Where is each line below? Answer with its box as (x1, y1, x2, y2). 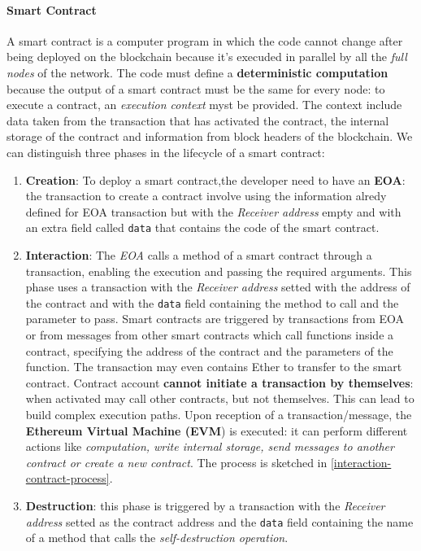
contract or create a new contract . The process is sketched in (25, 453, 328, 470)
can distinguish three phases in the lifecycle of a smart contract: (7, 143, 325, 160)
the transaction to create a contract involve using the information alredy (25, 187, 387, 204)
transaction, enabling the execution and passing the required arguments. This (25, 262, 412, 279)
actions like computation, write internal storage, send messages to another (25, 438, 394, 455)
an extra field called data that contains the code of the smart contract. (25, 219, 380, 236)
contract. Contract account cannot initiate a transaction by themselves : (25, 374, 414, 391)
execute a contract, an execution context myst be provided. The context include (7, 96, 402, 113)
